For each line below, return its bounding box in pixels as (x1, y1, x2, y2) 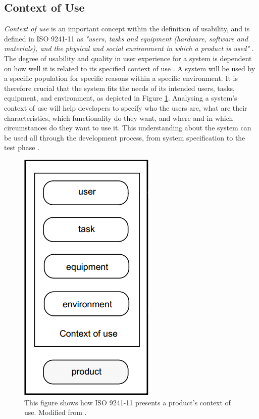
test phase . (4, 142, 40, 153)
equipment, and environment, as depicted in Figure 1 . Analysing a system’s (4, 92, 237, 103)
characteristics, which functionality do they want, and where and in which (4, 112, 233, 123)
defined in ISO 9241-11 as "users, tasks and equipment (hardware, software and (4, 33, 248, 43)
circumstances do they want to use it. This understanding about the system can (4, 122, 251, 133)
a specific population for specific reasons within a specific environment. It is (4, 73, 238, 83)
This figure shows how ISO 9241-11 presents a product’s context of (24, 397, 231, 407)
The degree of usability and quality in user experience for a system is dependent (4, 53, 252, 63)
